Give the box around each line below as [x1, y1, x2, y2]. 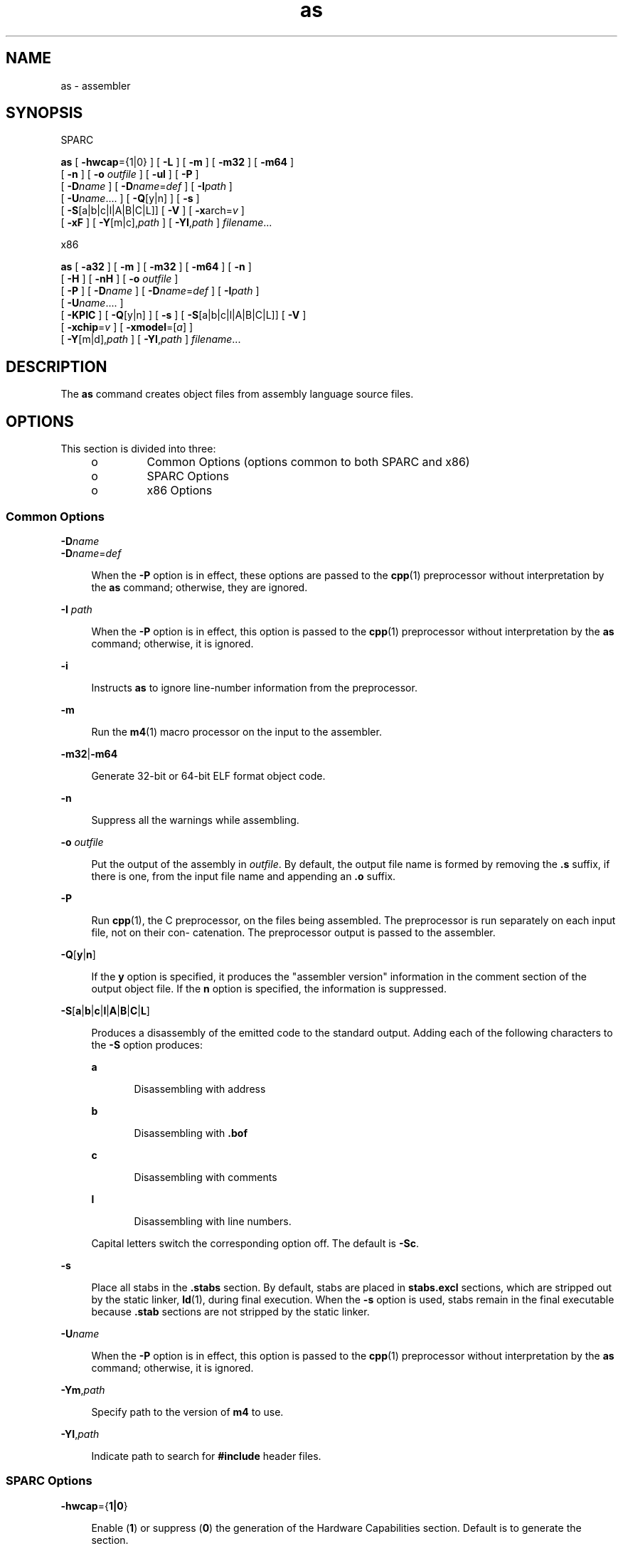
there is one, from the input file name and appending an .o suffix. [91, 869, 396, 882]
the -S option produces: [91, 1038, 203, 1051]
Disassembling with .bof [134, 1126, 248, 1139]
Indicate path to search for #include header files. [91, 1449, 321, 1462]
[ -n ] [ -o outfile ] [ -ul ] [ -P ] [60, 168, 199, 181]
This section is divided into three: [60, 443, 216, 455]
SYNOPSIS [6, 104, 83, 122]
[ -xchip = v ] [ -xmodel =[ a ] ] [60, 321, 193, 334]
